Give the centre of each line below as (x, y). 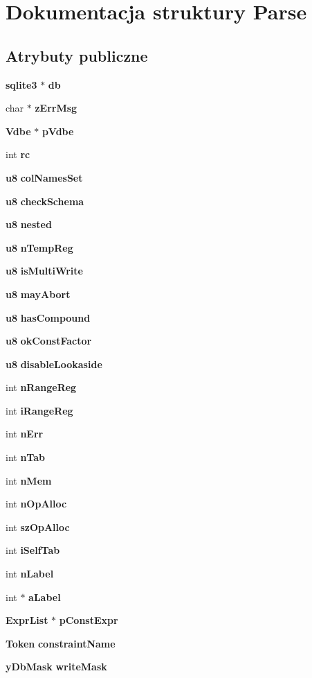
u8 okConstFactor (49, 341)
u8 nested (29, 224)
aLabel (45, 597)
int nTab (25, 457)
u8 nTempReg (39, 247)
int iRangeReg (39, 410)
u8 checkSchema (45, 201)
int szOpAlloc (38, 527)
